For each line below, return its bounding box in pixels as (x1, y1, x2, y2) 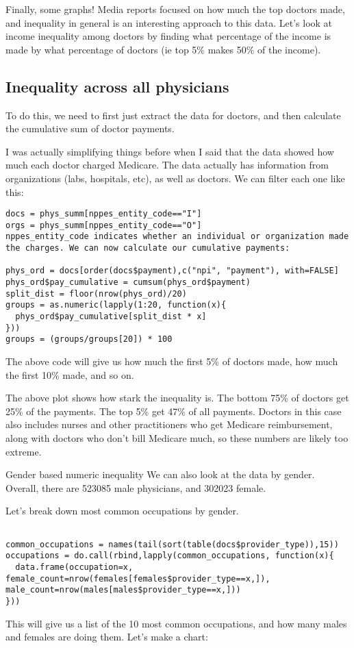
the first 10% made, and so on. (5, 367, 134, 382)
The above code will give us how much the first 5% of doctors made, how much (5, 354, 338, 369)
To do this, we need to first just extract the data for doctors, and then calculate (5, 108, 341, 122)
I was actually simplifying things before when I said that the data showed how (5, 144, 334, 158)
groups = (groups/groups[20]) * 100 (5, 334, 173, 345)
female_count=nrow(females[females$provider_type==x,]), (5, 573, 270, 584)
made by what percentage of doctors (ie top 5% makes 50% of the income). (5, 42, 321, 56)
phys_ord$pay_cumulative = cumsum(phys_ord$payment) (5, 277, 251, 288)
